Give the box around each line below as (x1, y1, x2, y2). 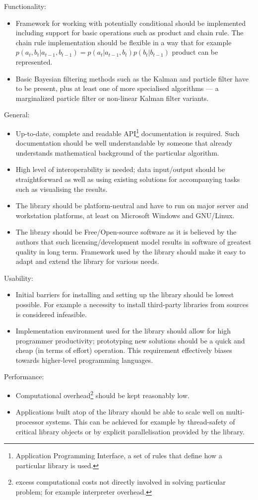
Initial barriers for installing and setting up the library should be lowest (15, 289, 234, 300)
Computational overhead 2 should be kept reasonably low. (15, 389, 190, 400)
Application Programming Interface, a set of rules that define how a (15, 450, 222, 461)
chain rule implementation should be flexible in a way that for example (15, 37, 232, 47)
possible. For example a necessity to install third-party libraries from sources (15, 299, 249, 309)
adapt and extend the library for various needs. (15, 256, 159, 266)
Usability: (4, 272, 33, 283)
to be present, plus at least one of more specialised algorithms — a (15, 83, 219, 93)
